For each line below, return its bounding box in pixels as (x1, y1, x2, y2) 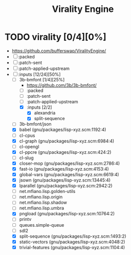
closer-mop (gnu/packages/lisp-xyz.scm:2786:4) (19, 160, 120, 166)
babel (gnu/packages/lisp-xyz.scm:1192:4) (19, 127, 106, 132)
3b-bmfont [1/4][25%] (19, 76, 65, 82)
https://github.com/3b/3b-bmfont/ (26, 82, 97, 88)
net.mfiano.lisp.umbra (19, 205, 65, 211)
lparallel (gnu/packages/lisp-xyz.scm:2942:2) (19, 183, 113, 189)
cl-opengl (19, 143, 39, 149)
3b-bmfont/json (19, 121, 52, 127)
